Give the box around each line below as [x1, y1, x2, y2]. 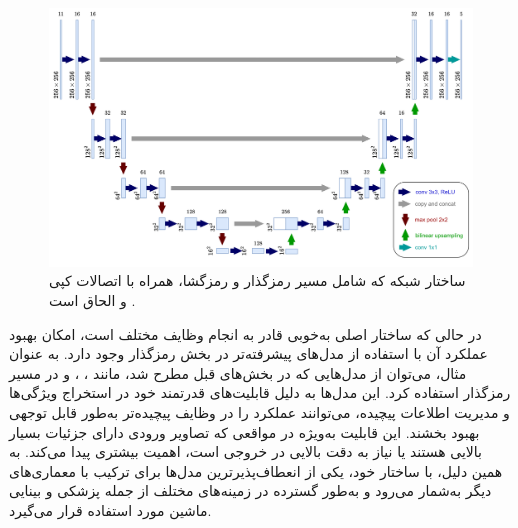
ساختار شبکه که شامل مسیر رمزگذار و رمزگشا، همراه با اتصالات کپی [49, 270, 466, 291]
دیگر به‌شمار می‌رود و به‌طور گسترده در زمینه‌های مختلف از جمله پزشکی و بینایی [9, 480, 492, 501]
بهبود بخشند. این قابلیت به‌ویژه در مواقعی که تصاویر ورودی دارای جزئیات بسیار [9, 421, 480, 442]
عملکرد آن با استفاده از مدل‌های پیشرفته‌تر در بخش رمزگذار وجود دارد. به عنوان [9, 343, 488, 364]
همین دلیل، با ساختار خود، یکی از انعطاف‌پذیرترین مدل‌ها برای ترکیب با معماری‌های [9, 460, 503, 481]
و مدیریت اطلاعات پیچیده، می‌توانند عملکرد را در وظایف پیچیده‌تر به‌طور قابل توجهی [9, 401, 510, 422]
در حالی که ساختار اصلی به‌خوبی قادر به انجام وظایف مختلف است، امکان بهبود [9, 323, 482, 344]
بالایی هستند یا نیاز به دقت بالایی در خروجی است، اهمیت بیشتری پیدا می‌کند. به [9, 441, 483, 462]
